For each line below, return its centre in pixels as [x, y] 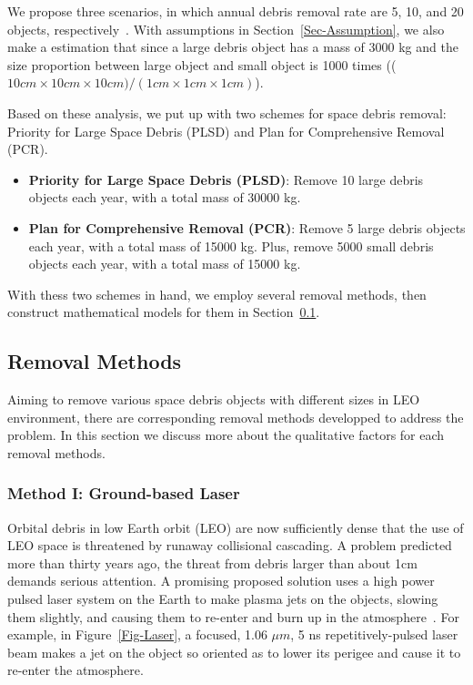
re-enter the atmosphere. [75, 670]
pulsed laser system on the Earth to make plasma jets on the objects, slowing [223, 599]
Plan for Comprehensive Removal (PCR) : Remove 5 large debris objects [247, 227]
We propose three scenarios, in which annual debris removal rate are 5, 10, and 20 [236, 11]
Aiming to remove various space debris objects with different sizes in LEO [214, 399]
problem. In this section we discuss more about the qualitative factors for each [226, 435]
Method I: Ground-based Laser [124, 493]
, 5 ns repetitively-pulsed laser [374, 634]
